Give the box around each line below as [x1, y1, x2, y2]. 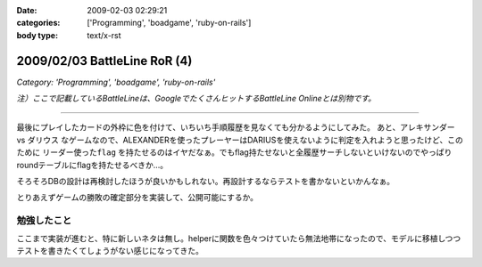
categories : [16, 18, 61, 28]
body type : [16, 29, 58, 40]
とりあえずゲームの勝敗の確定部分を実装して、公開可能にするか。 [16, 192, 259, 203]
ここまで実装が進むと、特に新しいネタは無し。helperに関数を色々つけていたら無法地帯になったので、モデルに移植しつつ [16, 232, 461, 244]
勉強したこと [16, 214, 72, 227]
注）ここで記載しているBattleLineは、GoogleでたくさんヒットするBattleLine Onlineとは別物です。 [16, 93, 377, 104]
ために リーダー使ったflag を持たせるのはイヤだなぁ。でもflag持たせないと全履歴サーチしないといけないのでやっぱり [16, 147, 453, 158]
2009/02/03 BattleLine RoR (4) [16, 53, 193, 69]
